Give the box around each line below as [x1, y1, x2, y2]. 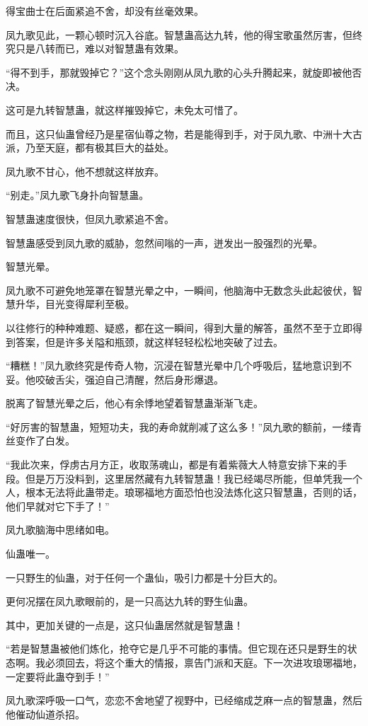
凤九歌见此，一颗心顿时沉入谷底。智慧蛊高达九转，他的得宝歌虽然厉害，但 [6, 27, 352, 42]
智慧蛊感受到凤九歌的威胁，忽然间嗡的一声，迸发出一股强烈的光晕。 [6, 235, 323, 250]
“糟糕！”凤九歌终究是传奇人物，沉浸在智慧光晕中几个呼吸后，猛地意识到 [6, 358, 343, 373]
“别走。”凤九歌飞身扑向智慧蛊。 [6, 188, 149, 202]
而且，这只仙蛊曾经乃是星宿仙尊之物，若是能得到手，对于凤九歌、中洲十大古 [6, 126, 362, 141]
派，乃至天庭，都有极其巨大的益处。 [6, 140, 174, 155]
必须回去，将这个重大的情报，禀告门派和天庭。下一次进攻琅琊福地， [45, 655, 362, 669]
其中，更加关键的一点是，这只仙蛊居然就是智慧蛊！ [6, 617, 243, 632]
